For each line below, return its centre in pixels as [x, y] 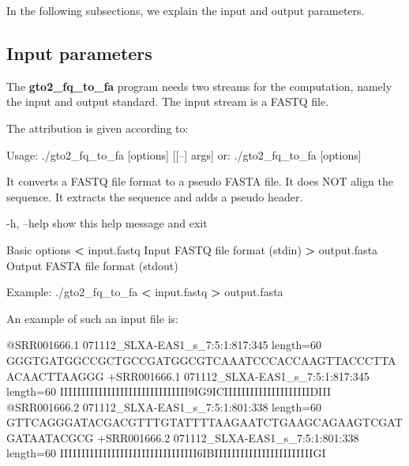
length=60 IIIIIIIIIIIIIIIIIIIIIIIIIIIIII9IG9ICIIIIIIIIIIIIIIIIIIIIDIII [169, 391]
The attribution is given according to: [98, 128]
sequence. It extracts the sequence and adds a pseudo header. [155, 196]
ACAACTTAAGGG [55, 376]
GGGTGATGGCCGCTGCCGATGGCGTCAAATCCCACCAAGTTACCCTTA [201, 360]
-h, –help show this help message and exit [107, 223]
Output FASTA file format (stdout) [92, 265]
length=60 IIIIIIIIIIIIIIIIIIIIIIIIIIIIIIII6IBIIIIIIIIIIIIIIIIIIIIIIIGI [166, 453]
